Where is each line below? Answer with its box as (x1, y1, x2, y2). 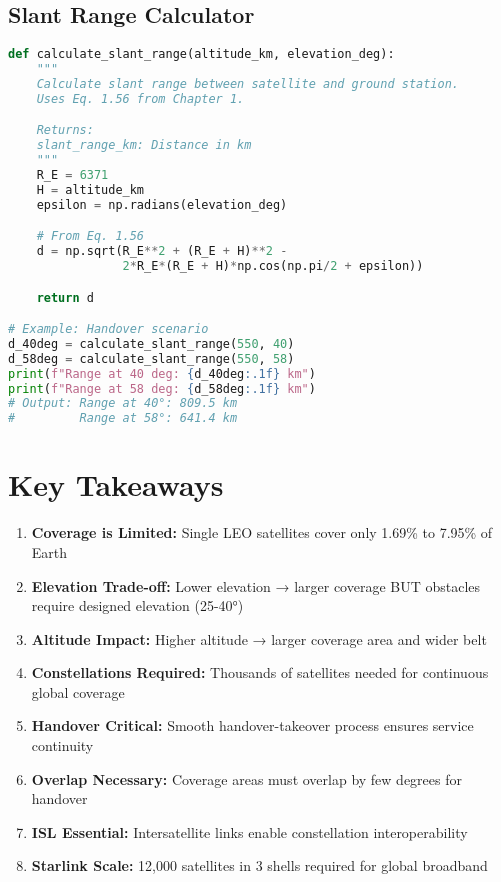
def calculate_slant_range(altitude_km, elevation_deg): (8, 47, 395, 62)
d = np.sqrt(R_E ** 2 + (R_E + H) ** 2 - (36, 244, 288, 259)
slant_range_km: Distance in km (36, 138, 252, 153)
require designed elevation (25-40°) (31, 595, 244, 616)
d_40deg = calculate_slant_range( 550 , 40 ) (8, 336, 295, 351)
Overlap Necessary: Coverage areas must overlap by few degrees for (31, 768, 462, 789)
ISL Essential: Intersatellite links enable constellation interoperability (31, 821, 468, 842)
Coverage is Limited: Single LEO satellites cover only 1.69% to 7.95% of (31, 522, 493, 543)
